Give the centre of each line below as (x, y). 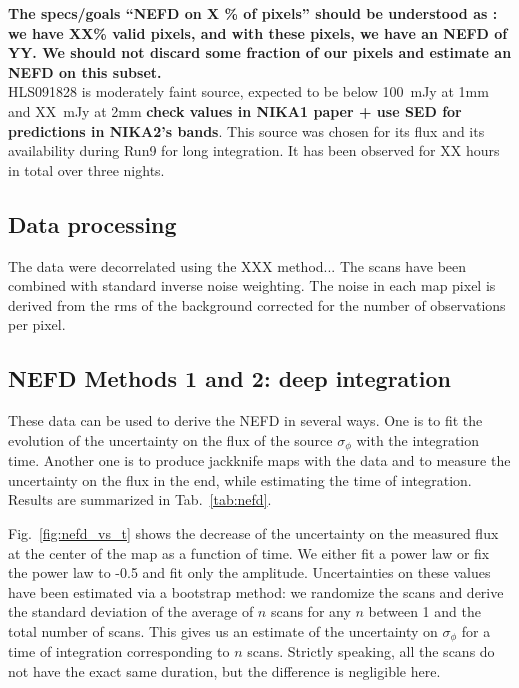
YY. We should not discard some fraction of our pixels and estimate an (260, 52)
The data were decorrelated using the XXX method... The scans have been (237, 265)
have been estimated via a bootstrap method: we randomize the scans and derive (256, 591)
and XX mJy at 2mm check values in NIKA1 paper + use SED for (235, 110)
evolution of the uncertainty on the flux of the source (170, 439)
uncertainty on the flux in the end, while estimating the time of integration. (240, 479)
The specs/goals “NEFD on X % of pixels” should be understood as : (253, 13)
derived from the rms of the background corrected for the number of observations (257, 304)
